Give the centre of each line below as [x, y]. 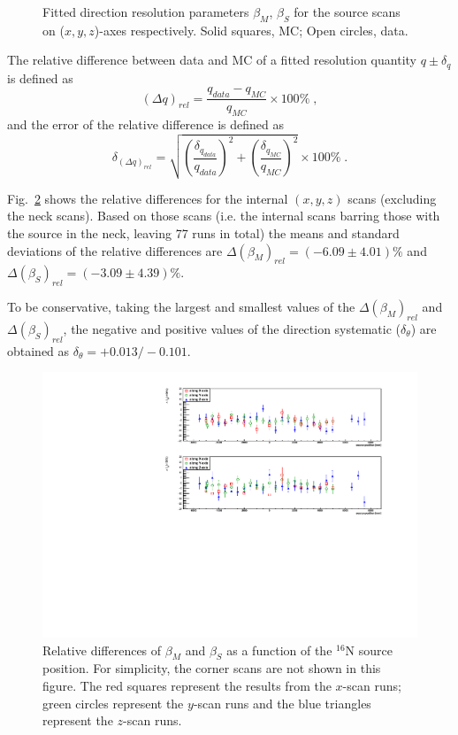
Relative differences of [102, 650]
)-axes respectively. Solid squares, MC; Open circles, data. [251, 30]
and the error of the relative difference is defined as [145, 124]
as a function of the [279, 650]
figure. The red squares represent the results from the [187, 686]
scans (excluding [392, 198]
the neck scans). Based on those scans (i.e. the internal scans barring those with [224, 216]
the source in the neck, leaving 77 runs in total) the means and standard [203, 233]
